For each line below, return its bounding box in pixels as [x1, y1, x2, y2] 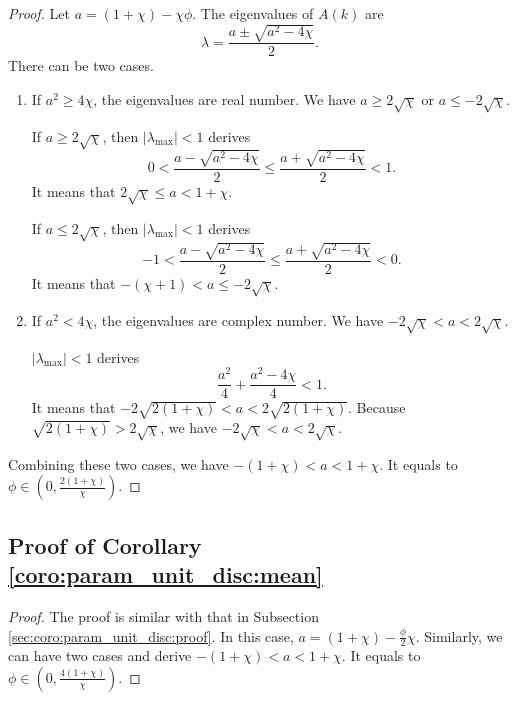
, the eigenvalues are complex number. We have [93, 309, 384, 330]
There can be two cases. [8, 55, 154, 76]
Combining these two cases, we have [8, 453, 229, 474]
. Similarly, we [415, 625, 503, 646]
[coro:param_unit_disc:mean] [8, 559, 323, 590]
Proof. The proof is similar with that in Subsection [8, 605, 319, 626]
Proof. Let [8, 3, 70, 23]
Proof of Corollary [8, 529, 202, 560]
